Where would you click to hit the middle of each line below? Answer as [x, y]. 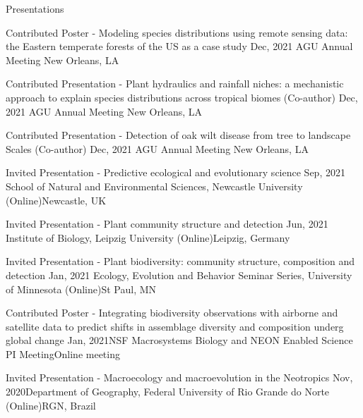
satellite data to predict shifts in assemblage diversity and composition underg [175, 326]
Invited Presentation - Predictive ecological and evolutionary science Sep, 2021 [175, 172]
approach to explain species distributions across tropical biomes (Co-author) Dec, [182, 97]
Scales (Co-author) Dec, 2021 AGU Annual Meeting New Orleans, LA [157, 148]
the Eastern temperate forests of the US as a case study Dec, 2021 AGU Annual [179, 46]
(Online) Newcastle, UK [56, 200]
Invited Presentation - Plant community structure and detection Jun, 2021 [167, 224]
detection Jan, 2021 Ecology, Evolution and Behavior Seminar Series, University [179, 275]
